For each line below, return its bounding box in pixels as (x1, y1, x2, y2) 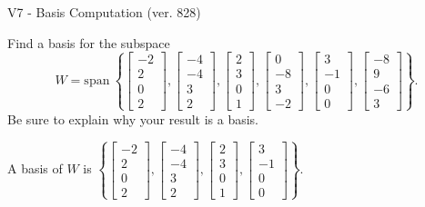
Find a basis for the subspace (7, 33, 170, 52)
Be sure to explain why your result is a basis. (7, 109, 259, 128)
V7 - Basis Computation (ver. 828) (7, 3, 201, 21)
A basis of (7, 159, 63, 178)
